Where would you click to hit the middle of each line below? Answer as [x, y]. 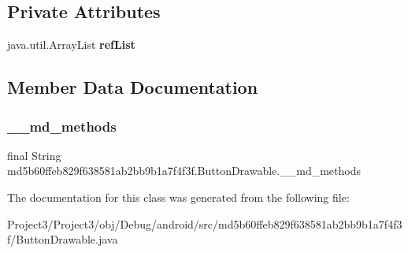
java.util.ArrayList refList [71, 45]
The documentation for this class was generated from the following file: [178, 197]
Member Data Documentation [133, 87]
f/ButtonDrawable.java [63, 239]
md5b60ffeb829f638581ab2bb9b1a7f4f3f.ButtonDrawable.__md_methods [184, 171]
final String [34, 155]
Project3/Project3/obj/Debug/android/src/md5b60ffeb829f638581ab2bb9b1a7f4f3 [205, 223]
